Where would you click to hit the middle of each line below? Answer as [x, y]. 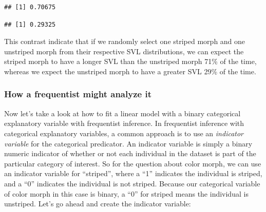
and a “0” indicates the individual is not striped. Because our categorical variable [132, 183]
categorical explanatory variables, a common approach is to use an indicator [124, 133]
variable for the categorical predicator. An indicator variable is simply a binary [128, 143]
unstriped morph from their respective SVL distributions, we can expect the [124, 51]
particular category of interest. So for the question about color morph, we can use [133, 163]
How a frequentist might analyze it [78, 94]
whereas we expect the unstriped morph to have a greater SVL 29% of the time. [130, 71]
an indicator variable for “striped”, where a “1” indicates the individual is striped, [133, 173]
